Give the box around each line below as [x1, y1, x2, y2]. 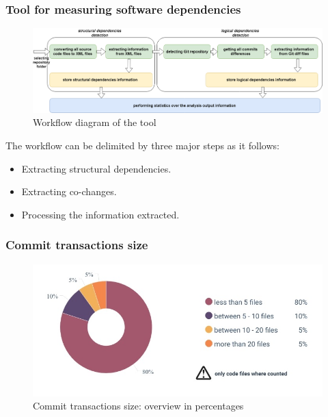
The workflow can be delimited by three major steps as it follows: [5, 138, 279, 152]
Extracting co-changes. [21, 184, 117, 199]
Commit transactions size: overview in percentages [33, 399, 244, 413]
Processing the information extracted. [21, 207, 180, 221]
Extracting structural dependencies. [21, 161, 172, 175]
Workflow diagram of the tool [33, 115, 156, 129]
